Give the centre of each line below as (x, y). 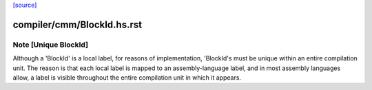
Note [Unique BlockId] (51, 45)
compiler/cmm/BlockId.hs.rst (77, 24)
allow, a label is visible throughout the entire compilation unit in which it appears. (127, 77)
